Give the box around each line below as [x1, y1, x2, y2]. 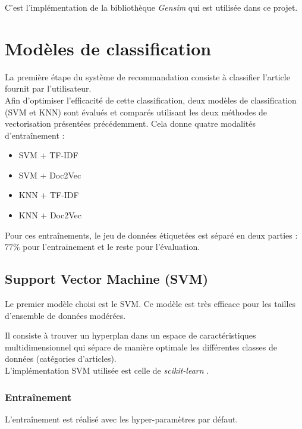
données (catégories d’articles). [5, 352, 117, 365]
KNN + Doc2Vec [18, 209, 81, 221]
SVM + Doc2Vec [18, 168, 81, 181]
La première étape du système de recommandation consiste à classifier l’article [5, 70, 290, 83]
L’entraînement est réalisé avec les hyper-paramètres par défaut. [5, 412, 238, 425]
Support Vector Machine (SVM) [5, 270, 209, 288]
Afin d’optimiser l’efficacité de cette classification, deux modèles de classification [5, 93, 297, 106]
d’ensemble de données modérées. [5, 309, 126, 321]
